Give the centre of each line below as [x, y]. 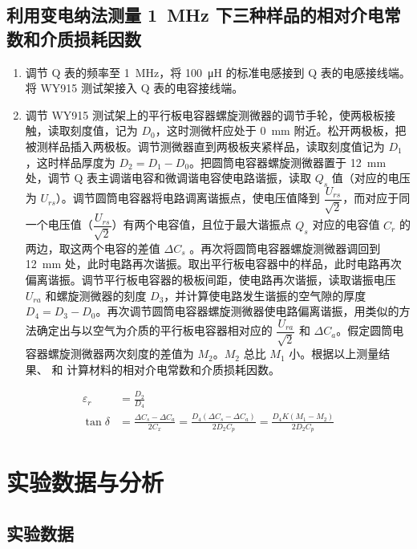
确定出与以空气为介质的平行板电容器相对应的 [154, 330]
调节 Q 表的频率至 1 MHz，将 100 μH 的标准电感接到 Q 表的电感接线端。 [218, 72]
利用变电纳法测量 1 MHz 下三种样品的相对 [178, 15]
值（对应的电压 [371, 178]
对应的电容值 [346, 224]
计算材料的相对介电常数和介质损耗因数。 [174, 369]
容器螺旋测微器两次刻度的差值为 [109, 354]
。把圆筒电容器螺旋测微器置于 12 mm [288, 162]
